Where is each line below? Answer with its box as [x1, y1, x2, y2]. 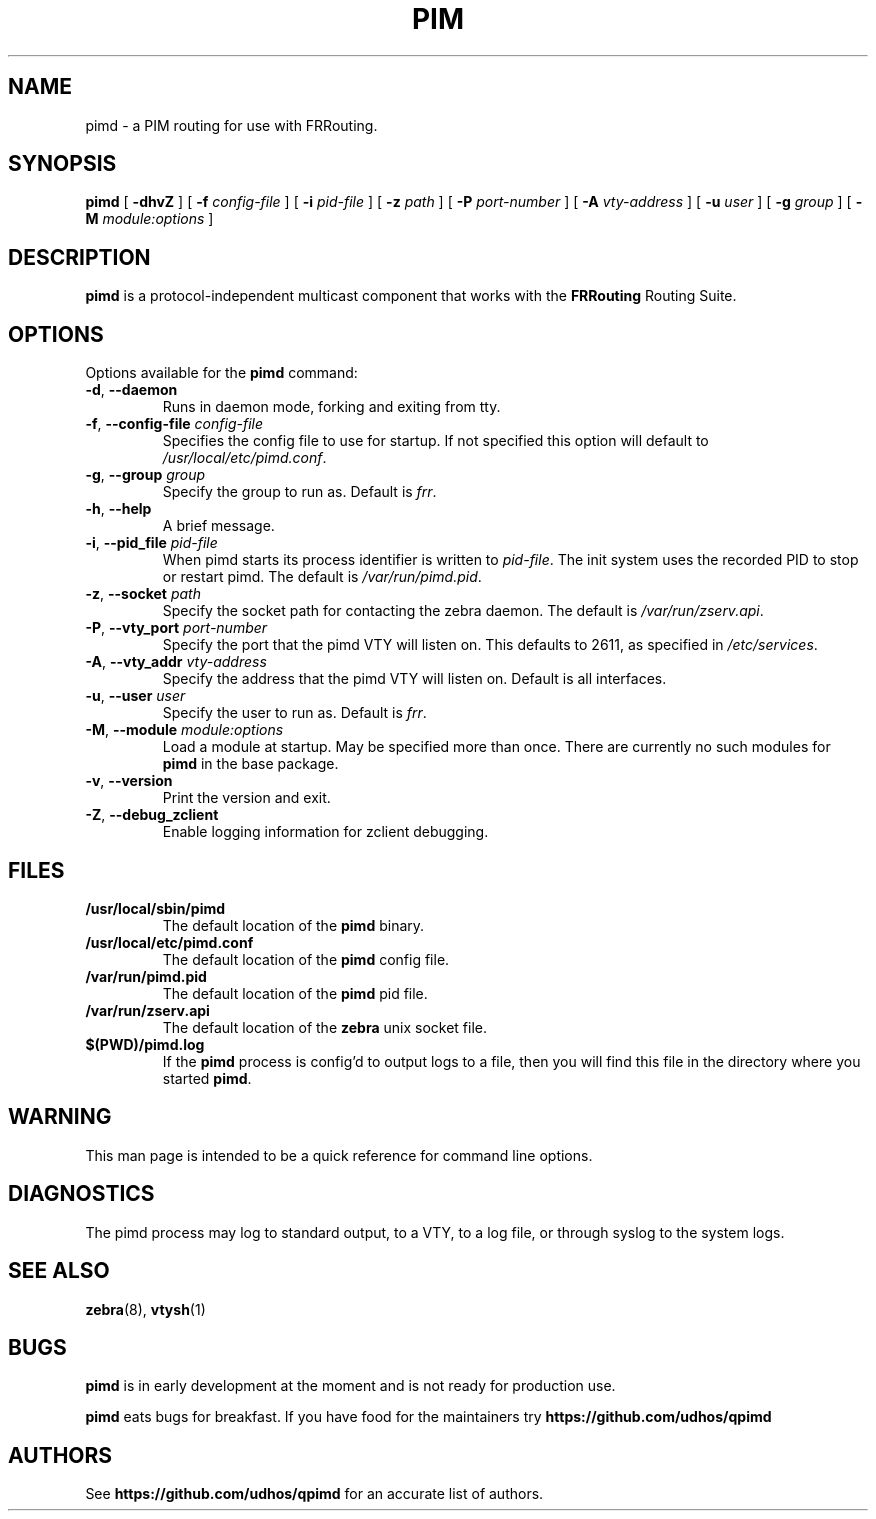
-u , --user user [85, 687, 186, 705]
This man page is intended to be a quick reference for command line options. [85, 1146, 593, 1164]
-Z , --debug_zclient [85, 806, 219, 824]
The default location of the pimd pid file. [162, 984, 428, 1002]
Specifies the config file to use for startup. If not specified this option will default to [162, 432, 709, 450]
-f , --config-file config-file [85, 415, 263, 433]
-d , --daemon [85, 381, 178, 399]
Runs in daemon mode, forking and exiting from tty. [162, 398, 501, 416]
